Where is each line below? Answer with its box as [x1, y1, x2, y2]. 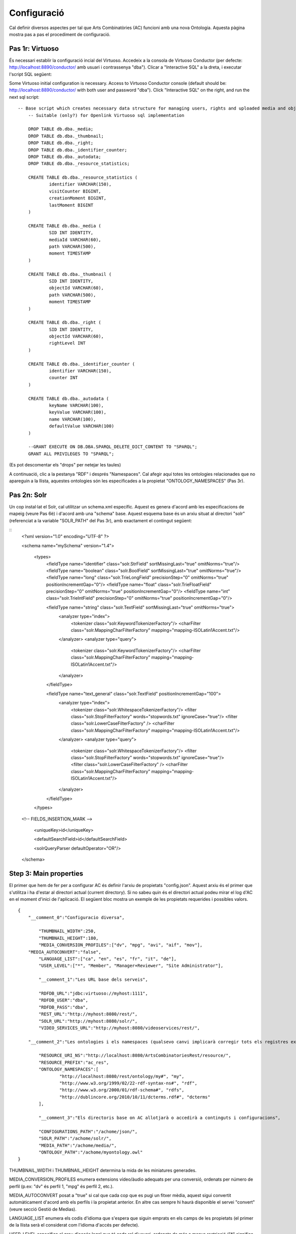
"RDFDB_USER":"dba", [38, 998, 88, 1003]
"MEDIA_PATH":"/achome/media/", [38, 1143, 117, 1148]
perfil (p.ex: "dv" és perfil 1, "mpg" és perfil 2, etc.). [9, 1183, 114, 1189]
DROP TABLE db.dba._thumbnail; [28, 133, 104, 139]
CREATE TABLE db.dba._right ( [28, 320, 101, 325]
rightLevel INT [49, 341, 86, 346]
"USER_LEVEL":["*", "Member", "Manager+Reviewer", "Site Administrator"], [38, 963, 223, 968]
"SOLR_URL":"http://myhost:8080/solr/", [38, 1018, 138, 1024]
